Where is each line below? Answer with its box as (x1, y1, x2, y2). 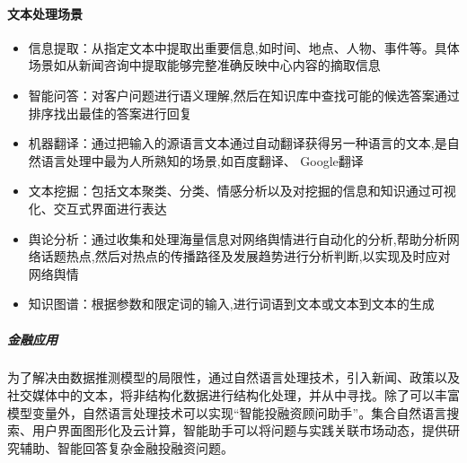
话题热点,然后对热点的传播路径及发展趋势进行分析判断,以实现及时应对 (40, 247, 451, 266)
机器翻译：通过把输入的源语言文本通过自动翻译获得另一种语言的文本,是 (28, 134, 447, 153)
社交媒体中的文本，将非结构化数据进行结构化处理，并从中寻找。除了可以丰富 (7, 386, 460, 405)
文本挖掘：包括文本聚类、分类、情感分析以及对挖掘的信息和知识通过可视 (28, 181, 456, 200)
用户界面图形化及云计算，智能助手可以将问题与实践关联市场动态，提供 (31, 421, 447, 440)
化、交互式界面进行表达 (28, 198, 167, 217)
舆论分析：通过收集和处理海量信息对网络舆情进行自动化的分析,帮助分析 (28, 229, 447, 248)
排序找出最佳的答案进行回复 (28, 103, 192, 122)
